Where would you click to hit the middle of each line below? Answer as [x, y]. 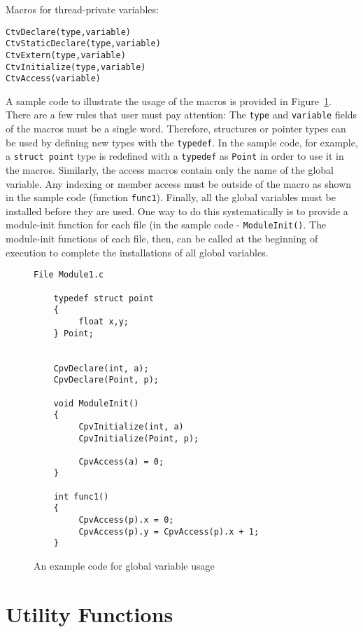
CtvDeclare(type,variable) [68, 32]
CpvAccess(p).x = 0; [126, 520]
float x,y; [104, 321]
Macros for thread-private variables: [82, 9]
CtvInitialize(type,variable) [76, 67]
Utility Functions [90, 613]
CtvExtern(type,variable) [66, 55]
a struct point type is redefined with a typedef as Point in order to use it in [175, 156]
